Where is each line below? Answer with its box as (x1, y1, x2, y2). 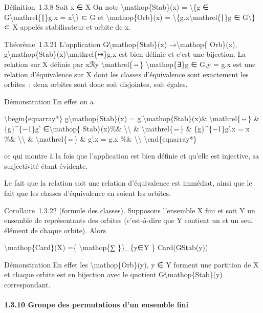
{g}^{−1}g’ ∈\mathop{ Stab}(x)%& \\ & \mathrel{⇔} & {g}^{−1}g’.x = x (4, 123, 250, 133)
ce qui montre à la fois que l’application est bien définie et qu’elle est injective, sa (4, 150, 259, 161)
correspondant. (4, 279, 51, 290)
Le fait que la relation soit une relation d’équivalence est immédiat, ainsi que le (4, 177, 252, 188)
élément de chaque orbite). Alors (4, 225, 106, 235)
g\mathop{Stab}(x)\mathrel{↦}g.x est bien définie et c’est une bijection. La (4, 49, 246, 59)
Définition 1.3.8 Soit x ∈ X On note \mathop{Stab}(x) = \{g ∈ (4, 2, 209, 12)
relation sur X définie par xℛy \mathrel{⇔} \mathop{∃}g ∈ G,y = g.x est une (4, 58, 256, 69)
